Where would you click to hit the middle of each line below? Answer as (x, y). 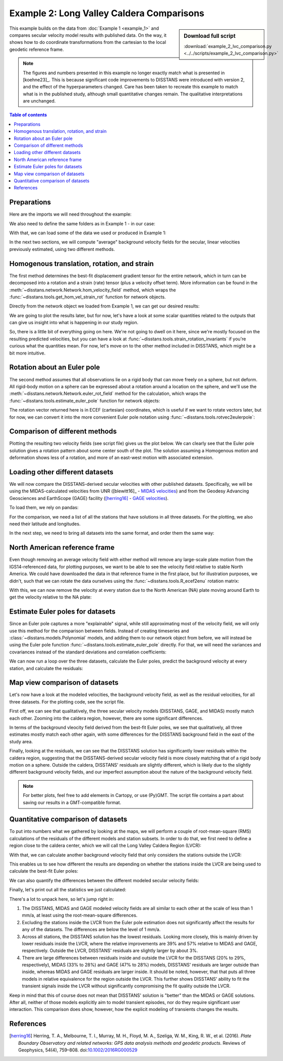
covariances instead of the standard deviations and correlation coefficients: (88, 652)
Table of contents (28, 115)
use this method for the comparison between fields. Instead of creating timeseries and (99, 631)
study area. (21, 741)
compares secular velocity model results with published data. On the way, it (88, 35)
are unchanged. (39, 101)
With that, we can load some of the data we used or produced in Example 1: (88, 233)
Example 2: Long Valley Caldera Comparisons (107, 13)
